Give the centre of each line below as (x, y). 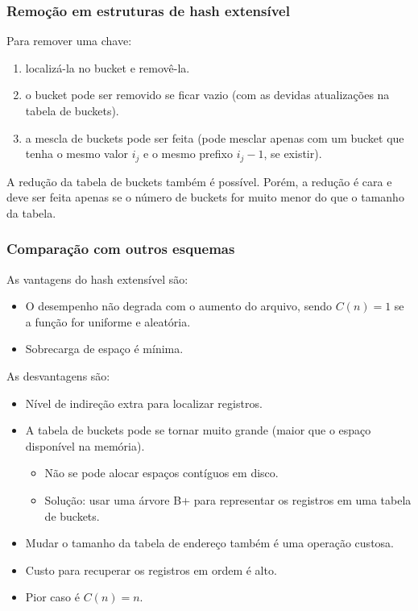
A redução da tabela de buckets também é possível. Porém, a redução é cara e (199, 181)
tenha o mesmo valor (77, 154)
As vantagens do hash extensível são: (97, 278)
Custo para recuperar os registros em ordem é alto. (151, 569)
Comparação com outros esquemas (121, 249)
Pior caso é (52, 597)
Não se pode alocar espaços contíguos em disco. (161, 473)
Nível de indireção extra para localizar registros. (144, 403)
